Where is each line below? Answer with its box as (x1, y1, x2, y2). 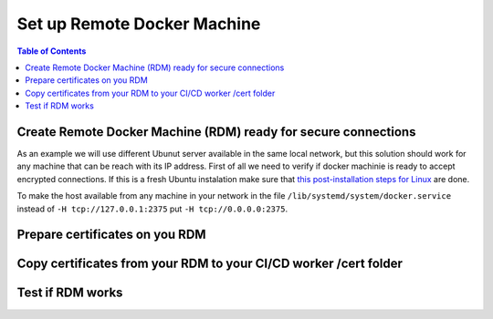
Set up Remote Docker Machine (16, 14, 261, 34)
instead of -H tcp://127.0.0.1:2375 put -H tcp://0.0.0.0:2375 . (16, 203, 288, 214)
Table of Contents (16, 46, 87, 57)
